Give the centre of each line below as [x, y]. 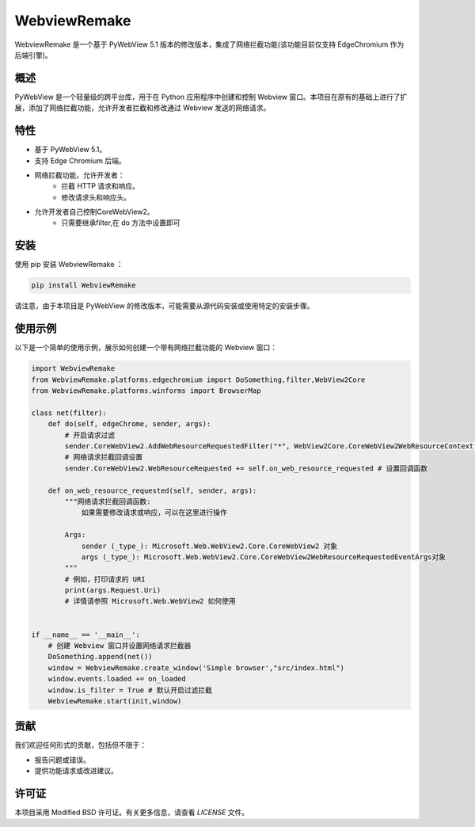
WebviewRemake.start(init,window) [115, 701]
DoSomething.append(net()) [101, 657]
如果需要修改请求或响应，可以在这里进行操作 [154, 513]
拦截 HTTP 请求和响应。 [101, 186]
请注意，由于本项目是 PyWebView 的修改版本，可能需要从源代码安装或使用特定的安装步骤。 [164, 306]
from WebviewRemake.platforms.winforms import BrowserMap [146, 391]
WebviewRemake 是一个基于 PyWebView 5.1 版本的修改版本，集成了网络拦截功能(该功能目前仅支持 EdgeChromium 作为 [209, 44]
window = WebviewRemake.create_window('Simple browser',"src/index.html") [196, 668]
